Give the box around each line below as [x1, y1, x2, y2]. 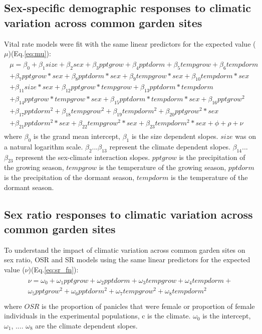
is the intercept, [202, 310, 251, 321]
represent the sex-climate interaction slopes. [16, 151, 150, 162]
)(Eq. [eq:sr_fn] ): [28, 264, 79, 274]
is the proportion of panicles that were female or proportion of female [42, 300, 255, 311]
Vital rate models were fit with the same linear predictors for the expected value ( [4, 38, 256, 49]
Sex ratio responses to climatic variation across [4, 206, 253, 222]
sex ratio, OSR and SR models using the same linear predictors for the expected [4, 254, 250, 265]
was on [235, 131, 256, 141]
